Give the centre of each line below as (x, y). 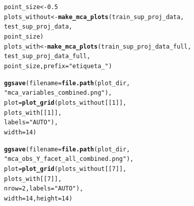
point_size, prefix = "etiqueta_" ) (58, 66)
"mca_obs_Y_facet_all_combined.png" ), (69, 159)
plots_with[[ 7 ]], (33, 179)
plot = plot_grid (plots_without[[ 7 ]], (65, 169)
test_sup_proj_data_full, (47, 56)
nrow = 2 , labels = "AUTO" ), (44, 189)
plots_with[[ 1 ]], (33, 113)
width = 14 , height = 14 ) (38, 198)
